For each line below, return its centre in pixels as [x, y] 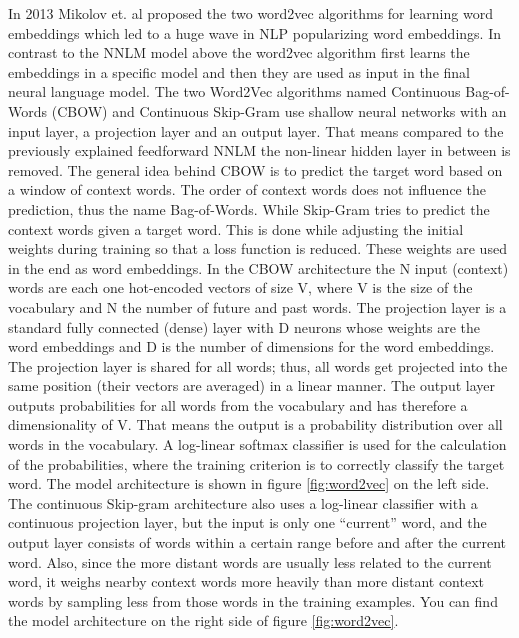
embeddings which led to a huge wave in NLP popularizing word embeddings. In [254, 32]
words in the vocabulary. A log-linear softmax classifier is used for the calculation [257, 444]
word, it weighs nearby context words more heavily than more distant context [246, 581]
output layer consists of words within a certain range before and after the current [257, 542]
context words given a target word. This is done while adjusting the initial [236, 228]
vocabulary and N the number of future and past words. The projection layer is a [257, 306]
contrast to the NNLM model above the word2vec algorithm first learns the [239, 52]
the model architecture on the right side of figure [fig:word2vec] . [203, 620]
